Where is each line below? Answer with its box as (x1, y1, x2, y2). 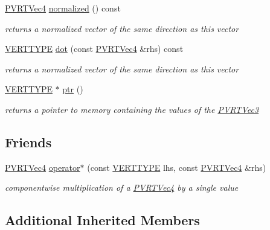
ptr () (62, 83, 83, 95)
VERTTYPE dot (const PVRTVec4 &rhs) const (5, 42, 184, 55)
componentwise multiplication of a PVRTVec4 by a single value (5, 181, 239, 194)
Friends (5, 132, 52, 151)
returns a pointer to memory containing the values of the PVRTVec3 (5, 103, 259, 115)
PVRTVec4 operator (5, 161, 80, 173)
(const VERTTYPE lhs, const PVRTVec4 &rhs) (87, 161, 266, 173)
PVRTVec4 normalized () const (5, 2, 121, 14)
